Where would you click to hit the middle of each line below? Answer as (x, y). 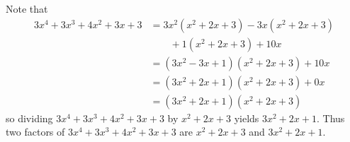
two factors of (35, 132)
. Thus (331, 118)
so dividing (29, 118)
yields (247, 118)
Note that (27, 8)
